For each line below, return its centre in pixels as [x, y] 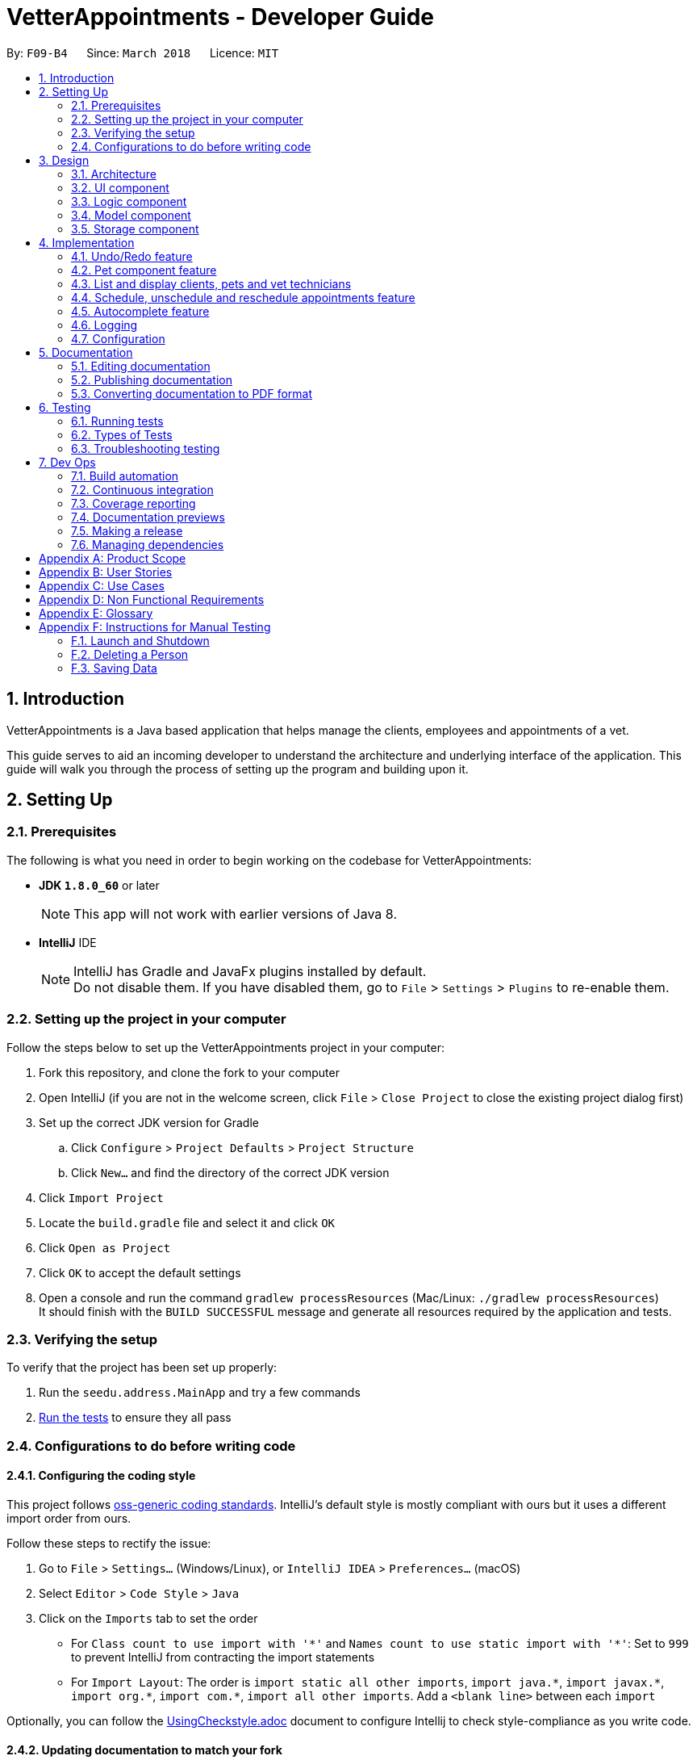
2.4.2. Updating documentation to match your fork [144, 1750]
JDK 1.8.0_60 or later [99, 885]
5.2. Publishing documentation [152, 379]
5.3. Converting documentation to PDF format [192, 393]
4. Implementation [87, 242]
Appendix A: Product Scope [113, 558]
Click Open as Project [105, 1247]
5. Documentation [86, 352]
